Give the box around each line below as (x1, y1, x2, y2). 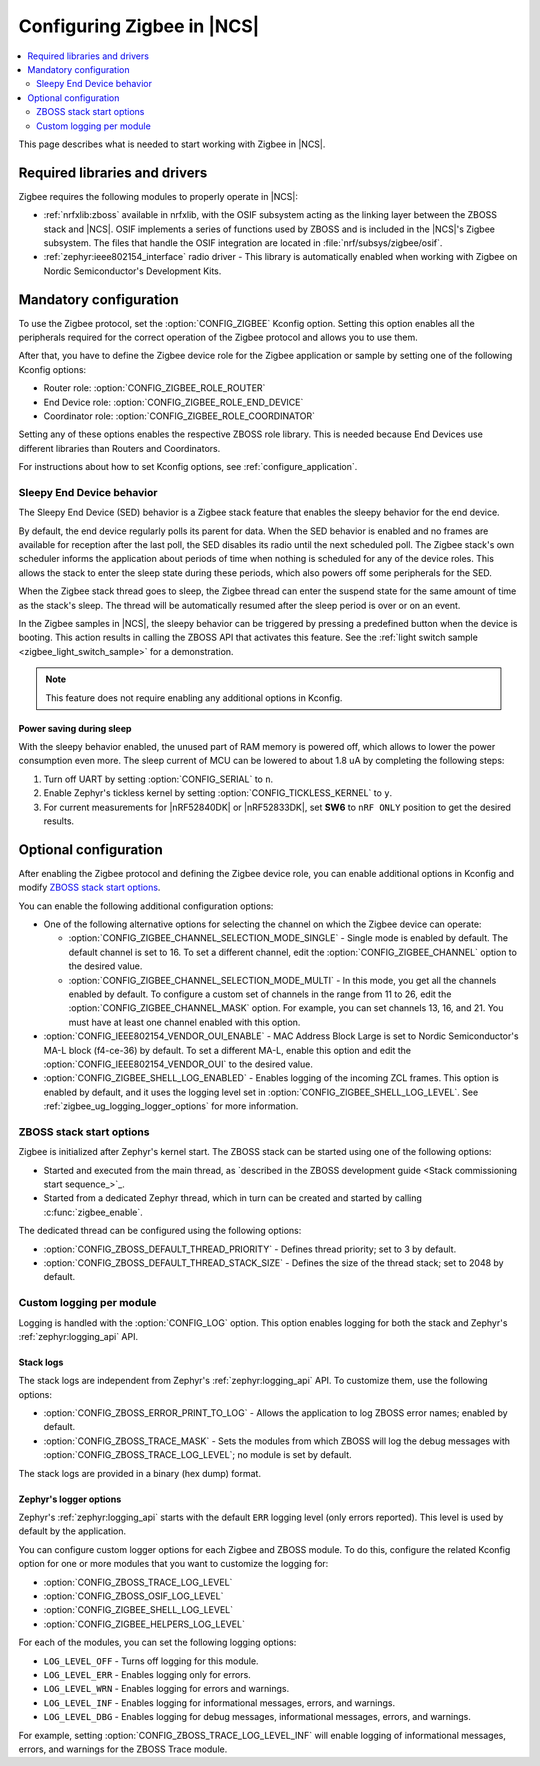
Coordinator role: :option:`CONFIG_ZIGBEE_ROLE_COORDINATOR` (43, 410, 315, 422)
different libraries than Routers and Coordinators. (18, 442, 221, 454)
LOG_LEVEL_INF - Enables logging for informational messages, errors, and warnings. (43, 1696, 395, 1709)
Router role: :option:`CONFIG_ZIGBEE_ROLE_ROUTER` (43, 382, 266, 394)
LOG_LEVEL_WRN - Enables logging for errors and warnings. (43, 1683, 290, 1695)
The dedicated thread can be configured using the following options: (18, 1225, 302, 1237)
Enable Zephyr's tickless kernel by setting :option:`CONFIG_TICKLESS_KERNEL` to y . (43, 787, 393, 799)
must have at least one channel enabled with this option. (68, 1016, 301, 1028)
